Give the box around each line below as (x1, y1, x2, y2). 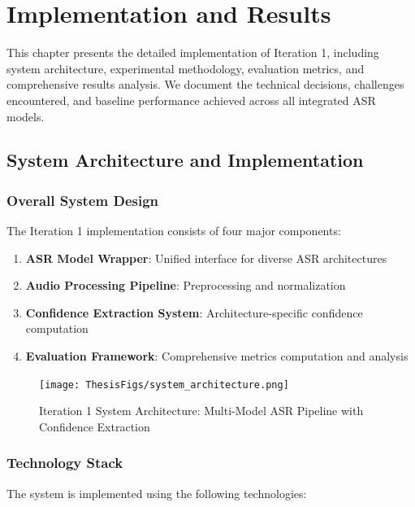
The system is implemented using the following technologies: (6, 484, 307, 501)
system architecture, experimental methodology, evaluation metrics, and (6, 59, 365, 76)
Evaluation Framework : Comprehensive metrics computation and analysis (25, 347, 409, 365)
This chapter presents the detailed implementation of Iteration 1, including (6, 44, 379, 61)
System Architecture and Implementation (6, 147, 364, 173)
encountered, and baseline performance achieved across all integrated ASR (6, 91, 376, 108)
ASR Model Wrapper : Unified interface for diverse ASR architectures (25, 249, 387, 266)
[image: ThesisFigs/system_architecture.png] (39, 378, 289, 391)
